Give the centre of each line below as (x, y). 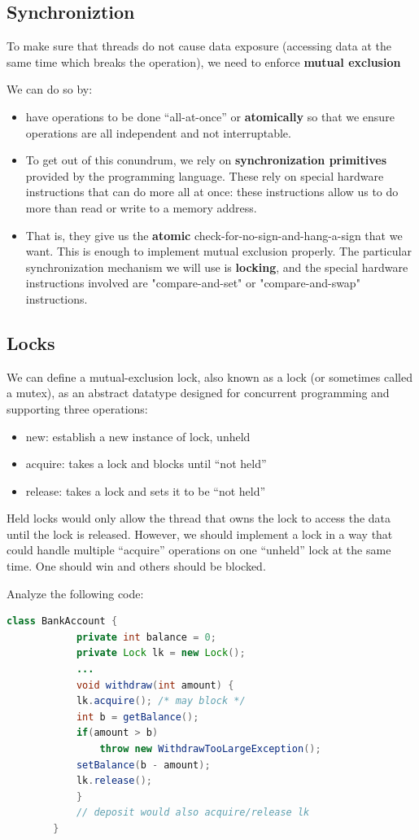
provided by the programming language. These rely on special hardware (205, 175)
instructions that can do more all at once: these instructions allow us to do (212, 192)
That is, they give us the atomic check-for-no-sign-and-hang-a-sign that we (214, 235)
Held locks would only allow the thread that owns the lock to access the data (199, 518)
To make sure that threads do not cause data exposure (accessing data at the (199, 46)
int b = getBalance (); (137, 717)
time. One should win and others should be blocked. (136, 566)
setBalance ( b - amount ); (143, 765)
